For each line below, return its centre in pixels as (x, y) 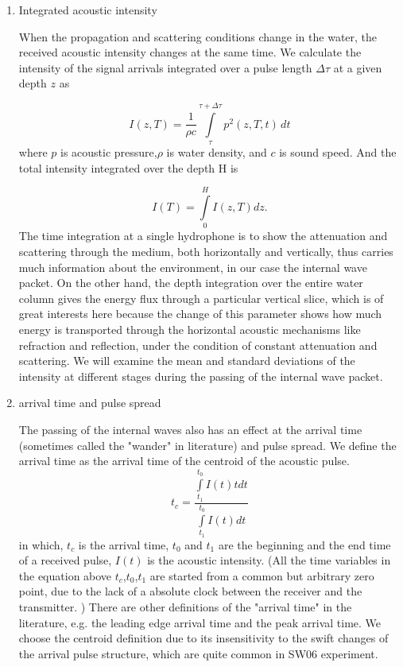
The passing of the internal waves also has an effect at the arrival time (190, 429)
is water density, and (217, 152)
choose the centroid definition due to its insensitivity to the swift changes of (203, 638)
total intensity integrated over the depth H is (128, 167)
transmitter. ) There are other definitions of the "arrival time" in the (185, 606)
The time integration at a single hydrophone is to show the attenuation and (203, 236)
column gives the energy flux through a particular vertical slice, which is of (201, 298)
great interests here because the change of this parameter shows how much (200, 314)
